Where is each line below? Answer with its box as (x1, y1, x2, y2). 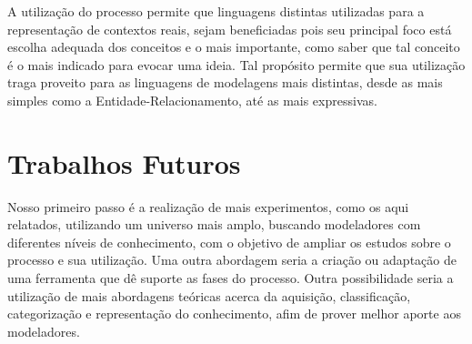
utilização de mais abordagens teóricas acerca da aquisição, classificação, (7, 286, 411, 305)
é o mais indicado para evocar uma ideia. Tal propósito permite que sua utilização (7, 55, 466, 74)
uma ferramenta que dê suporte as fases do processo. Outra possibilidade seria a (7, 268, 454, 288)
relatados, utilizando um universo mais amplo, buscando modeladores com (7, 215, 421, 234)
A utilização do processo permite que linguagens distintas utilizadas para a (7, 2, 425, 20)
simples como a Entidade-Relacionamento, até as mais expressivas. (7, 90, 377, 109)
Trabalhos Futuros (7, 144, 241, 181)
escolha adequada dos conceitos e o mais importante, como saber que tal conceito (7, 37, 460, 56)
